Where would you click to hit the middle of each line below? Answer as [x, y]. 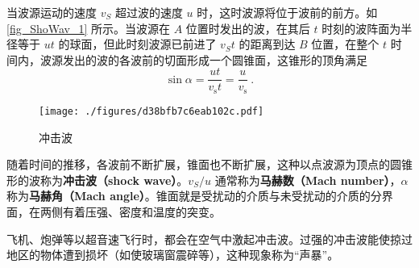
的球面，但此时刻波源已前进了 [137, 44]
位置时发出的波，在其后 [248, 28]
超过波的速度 [149, 12]
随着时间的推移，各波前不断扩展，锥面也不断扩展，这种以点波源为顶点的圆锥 [209, 164]
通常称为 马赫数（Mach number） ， [308, 180]
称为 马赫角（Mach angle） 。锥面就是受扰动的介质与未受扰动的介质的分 [194, 196]
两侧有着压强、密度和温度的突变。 [130, 211]
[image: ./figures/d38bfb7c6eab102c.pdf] [151, 111]
